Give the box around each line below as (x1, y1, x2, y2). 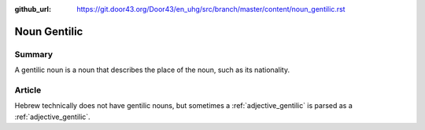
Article (14, 85, 42, 96)
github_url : (14, 5, 51, 13)
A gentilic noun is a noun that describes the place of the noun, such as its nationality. (14, 65, 290, 74)
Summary (14, 49, 54, 60)
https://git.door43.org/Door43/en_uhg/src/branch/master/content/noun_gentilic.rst (76, 5, 346, 13)
